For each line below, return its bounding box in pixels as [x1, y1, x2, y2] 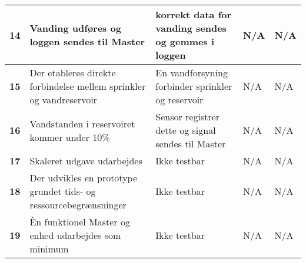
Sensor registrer [155, 110, 220, 123]
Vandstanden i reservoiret [29, 116, 135, 130]
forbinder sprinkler [155, 79, 232, 93]
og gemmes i [155, 35, 215, 48]
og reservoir [155, 93, 204, 106]
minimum [29, 242, 69, 255]
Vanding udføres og [29, 21, 121, 35]
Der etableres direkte [29, 66, 116, 79]
